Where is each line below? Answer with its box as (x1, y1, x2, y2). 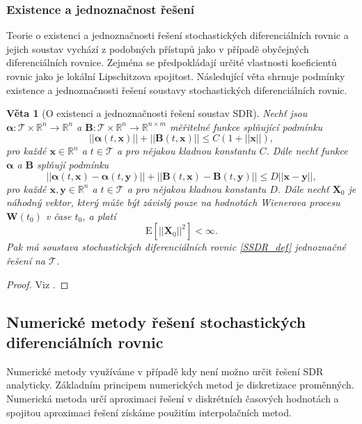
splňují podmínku (37, 157, 109, 171)
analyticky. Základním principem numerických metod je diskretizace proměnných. (6, 377, 354, 392)
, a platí (82, 208, 116, 223)
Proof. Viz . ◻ (6, 276, 69, 291)
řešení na (6, 253, 45, 267)
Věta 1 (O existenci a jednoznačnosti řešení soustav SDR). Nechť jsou (6, 106, 308, 120)
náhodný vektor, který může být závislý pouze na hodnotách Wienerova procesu (6, 195, 340, 210)
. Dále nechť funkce (266, 143, 348, 158)
